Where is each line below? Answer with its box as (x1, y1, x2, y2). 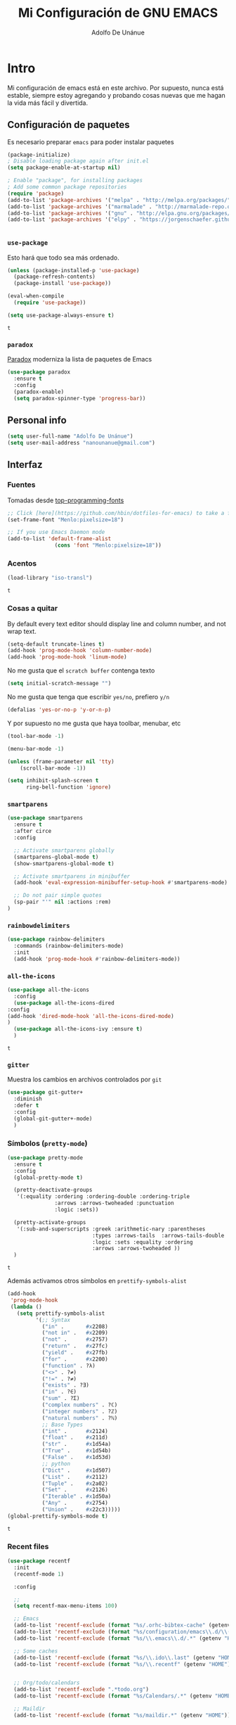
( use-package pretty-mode (7, 1154, 83, 1161)
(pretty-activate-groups (13, 1218, 86, 1226)
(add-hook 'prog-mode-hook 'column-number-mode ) (7, 647, 152, 654)
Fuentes (7, 480, 36, 490)
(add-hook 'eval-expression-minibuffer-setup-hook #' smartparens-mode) (13, 879, 228, 886)
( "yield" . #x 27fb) (41, 1349, 109, 1356)
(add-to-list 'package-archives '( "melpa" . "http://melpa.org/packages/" (7, 196, 231, 203)
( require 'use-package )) (13, 299, 86, 307)
